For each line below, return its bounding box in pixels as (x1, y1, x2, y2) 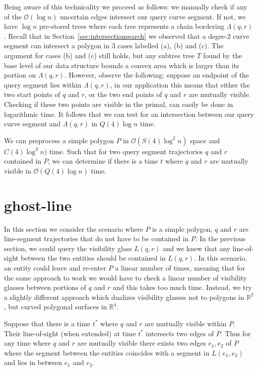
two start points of (4, 89, 61, 99)
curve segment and (4, 118, 61, 129)
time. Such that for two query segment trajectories (49, 146, 203, 156)
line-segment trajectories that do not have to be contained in (4, 233, 189, 244)
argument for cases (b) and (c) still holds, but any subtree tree (4, 50, 194, 60)
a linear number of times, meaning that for (115, 263, 246, 273)
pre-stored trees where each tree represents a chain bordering (39, 21, 225, 31)
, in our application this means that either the (110, 79, 250, 90)
